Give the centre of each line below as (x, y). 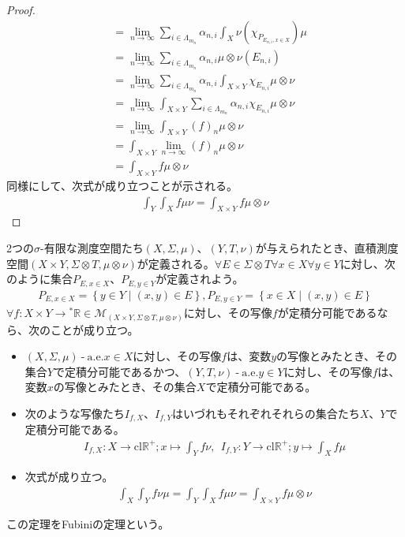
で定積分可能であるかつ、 (120, 371)
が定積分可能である (327, 313)
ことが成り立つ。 (94, 329)
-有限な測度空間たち (92, 247)
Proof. (21, 9)
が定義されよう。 (200, 279)
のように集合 (39, 279)
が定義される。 (176, 263)
